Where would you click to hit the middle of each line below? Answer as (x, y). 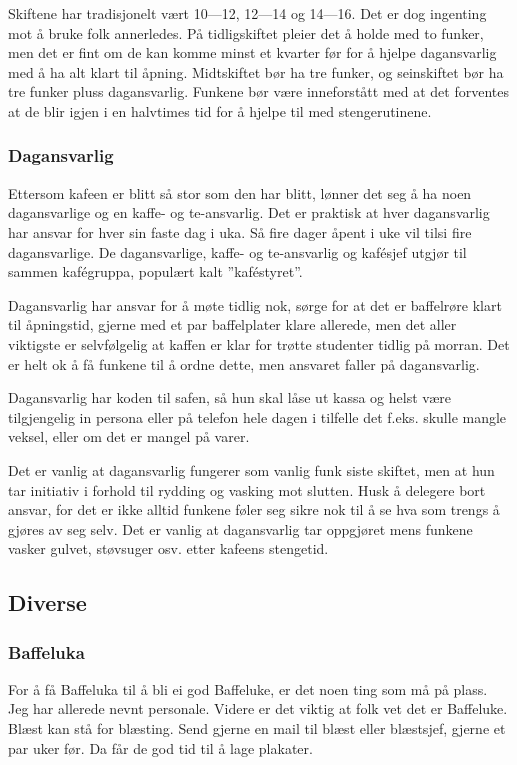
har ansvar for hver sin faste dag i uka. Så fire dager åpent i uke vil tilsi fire (240, 231)
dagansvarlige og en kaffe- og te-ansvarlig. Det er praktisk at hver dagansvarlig (249, 212)
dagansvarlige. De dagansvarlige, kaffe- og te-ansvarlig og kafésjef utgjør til (237, 251)
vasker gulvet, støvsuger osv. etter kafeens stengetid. (168, 548)
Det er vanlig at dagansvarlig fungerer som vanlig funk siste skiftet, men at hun (251, 469)
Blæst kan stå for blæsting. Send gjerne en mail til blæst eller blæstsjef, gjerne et (257, 728)
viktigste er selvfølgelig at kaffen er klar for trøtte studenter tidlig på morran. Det (259, 343)
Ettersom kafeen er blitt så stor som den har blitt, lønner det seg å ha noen (240, 192)
